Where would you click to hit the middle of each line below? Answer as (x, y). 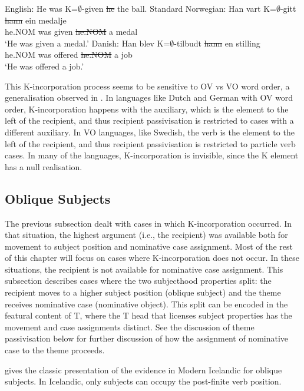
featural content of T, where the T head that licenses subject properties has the (148, 315)
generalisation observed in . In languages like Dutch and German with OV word (149, 97)
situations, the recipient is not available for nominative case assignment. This (144, 269)
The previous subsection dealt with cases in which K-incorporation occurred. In (148, 223)
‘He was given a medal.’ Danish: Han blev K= (87, 43)
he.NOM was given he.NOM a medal (71, 32)
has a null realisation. (44, 166)
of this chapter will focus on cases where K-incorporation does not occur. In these (152, 258)
